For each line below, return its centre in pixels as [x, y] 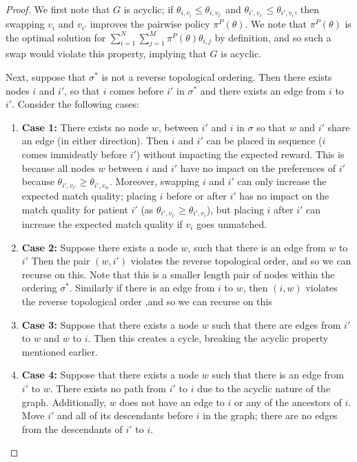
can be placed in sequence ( [264, 141]
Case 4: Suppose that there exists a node [110, 375]
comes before [136, 90]
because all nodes [58, 167]
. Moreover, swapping [154, 181]
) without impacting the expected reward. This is [240, 154]
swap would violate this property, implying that [106, 54]
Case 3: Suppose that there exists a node [110, 324]
